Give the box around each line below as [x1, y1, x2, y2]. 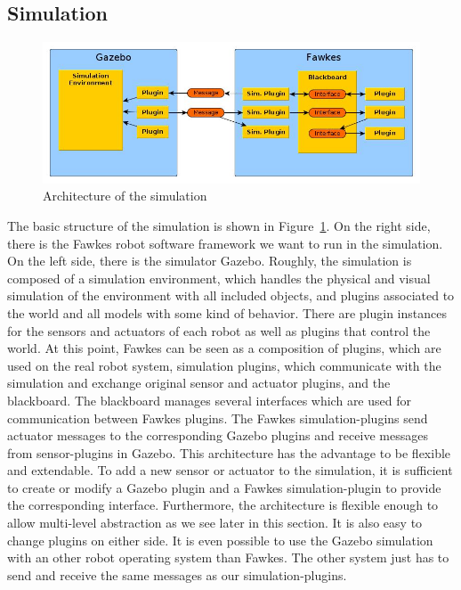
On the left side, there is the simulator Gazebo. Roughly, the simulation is [7, 251, 412, 270]
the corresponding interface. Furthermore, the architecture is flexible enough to [7, 496, 439, 514]
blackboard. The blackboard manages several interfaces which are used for [7, 390, 411, 409]
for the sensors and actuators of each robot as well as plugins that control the [7, 321, 431, 340]
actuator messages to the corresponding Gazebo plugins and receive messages [7, 426, 428, 445]
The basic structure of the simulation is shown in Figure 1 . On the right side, [7, 216, 431, 234]
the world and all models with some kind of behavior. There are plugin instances [7, 303, 447, 322]
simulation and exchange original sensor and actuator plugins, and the [7, 373, 391, 392]
